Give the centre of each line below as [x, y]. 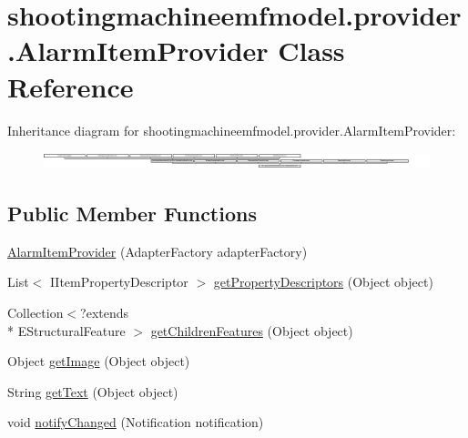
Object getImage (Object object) [99, 361]
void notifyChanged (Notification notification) [136, 422]
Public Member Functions [132, 213]
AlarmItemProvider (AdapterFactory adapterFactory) [158, 251]
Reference [71, 86]
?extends [105, 312]
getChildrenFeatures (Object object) [252, 330]
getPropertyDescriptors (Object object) [323, 282]
